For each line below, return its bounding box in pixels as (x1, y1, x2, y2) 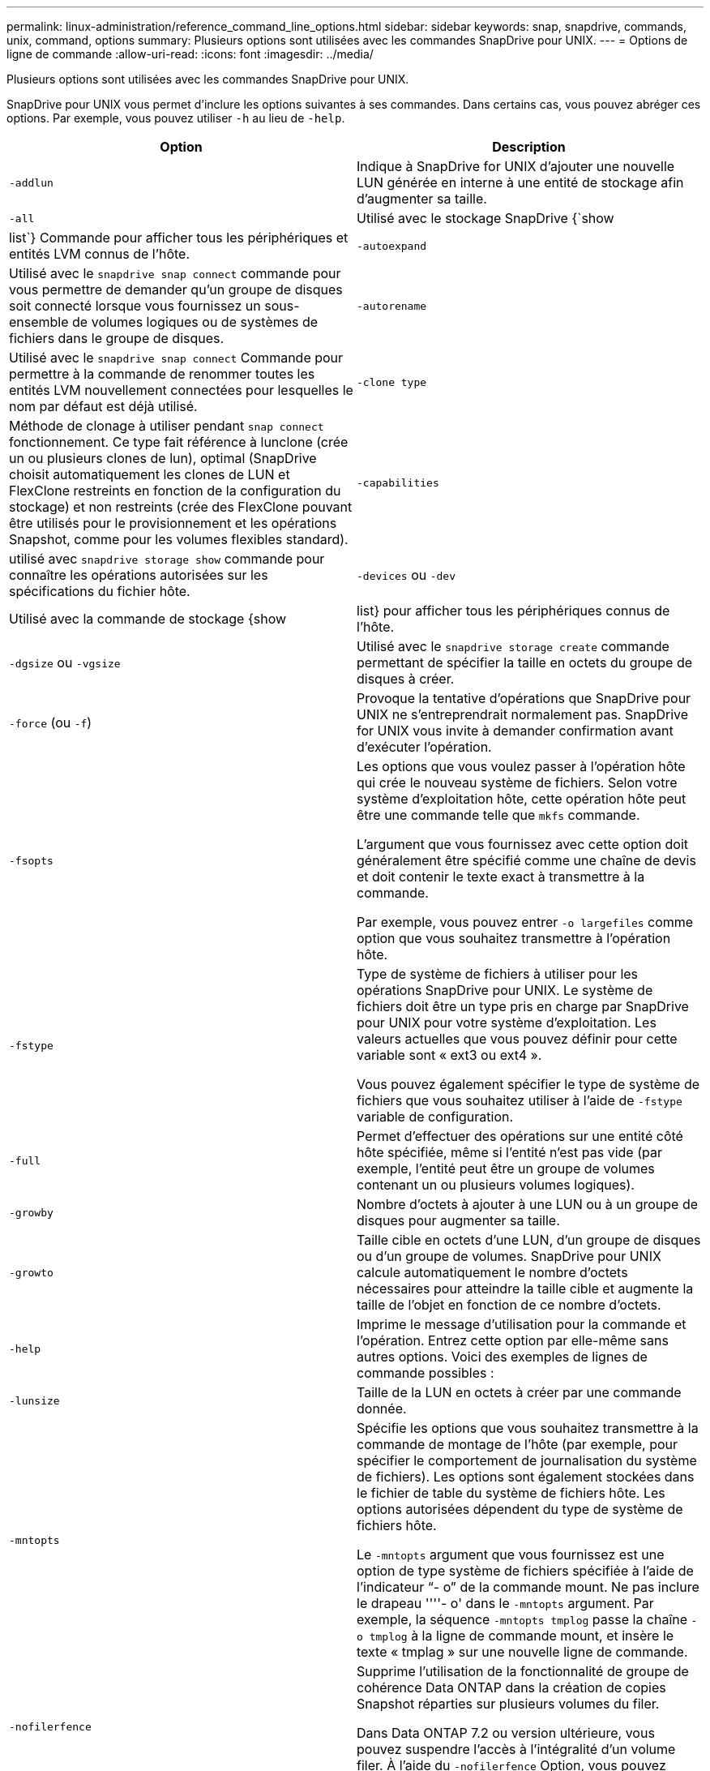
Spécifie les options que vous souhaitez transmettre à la (357, 1420, 699, 1436)
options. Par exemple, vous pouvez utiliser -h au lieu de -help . (6, 111, 345, 125)
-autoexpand (357, 239, 427, 252)
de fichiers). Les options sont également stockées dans (357, 1469, 695, 1485)
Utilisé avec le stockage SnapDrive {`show (357, 210, 614, 226)
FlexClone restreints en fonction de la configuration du (9, 482, 341, 499)
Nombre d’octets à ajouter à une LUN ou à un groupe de (357, 1196, 699, 1212)
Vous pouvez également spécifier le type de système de (357, 1076, 700, 1092)
